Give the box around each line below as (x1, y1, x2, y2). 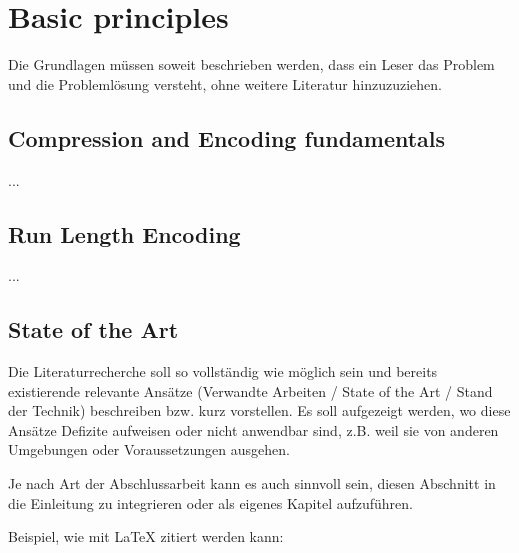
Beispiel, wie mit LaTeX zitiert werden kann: (8, 526, 284, 547)
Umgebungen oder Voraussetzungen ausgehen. (8, 439, 290, 460)
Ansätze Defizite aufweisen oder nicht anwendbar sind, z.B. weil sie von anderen (8, 419, 499, 440)
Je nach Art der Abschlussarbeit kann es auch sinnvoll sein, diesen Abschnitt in (8, 473, 496, 494)
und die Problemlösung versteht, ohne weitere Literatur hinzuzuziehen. (8, 73, 442, 94)
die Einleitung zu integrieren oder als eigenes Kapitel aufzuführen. (8, 492, 413, 513)
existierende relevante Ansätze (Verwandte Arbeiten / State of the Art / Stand (8, 380, 493, 401)
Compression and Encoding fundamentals (8, 122, 446, 153)
